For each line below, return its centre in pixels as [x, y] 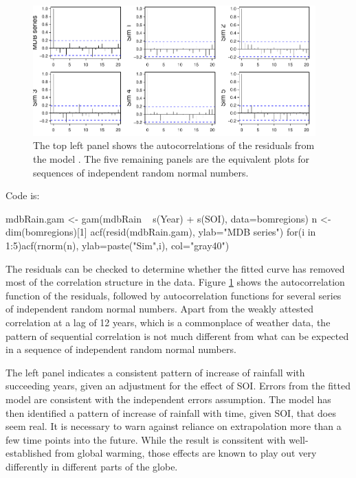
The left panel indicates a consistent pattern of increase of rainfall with [155, 372]
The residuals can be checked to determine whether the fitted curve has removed [175, 268]
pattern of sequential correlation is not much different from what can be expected [177, 335]
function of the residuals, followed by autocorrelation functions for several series [174, 295]
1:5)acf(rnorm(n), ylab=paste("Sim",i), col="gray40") [118, 245]
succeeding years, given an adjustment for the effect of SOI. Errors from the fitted [178, 386]
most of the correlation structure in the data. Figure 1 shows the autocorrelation [175, 282]
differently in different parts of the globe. [92, 466]
